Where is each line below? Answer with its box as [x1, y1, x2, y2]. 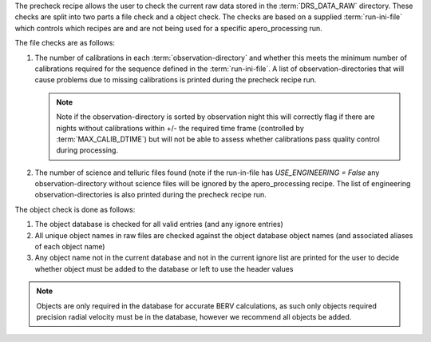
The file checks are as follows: [14, 38, 116, 48]
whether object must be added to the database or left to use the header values [34, 264, 294, 273]
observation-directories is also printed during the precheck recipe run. [34, 190, 267, 200]
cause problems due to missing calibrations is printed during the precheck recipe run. [34, 75, 317, 85]
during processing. [56, 145, 119, 155]
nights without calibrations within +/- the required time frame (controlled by [56, 123, 304, 133]
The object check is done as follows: [14, 205, 136, 214]
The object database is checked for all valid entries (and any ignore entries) [34, 220, 283, 229]
